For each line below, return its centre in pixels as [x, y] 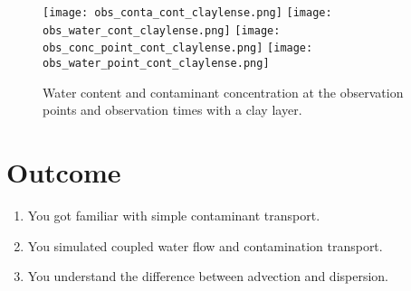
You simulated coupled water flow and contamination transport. [205, 245]
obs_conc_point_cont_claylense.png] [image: [178, 48]
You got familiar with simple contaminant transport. [174, 215]
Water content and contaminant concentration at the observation [223, 92]
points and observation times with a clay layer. [172, 110]
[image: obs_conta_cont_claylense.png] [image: [187, 13]
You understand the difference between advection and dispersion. [208, 276]
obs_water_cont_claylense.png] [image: [162, 30]
